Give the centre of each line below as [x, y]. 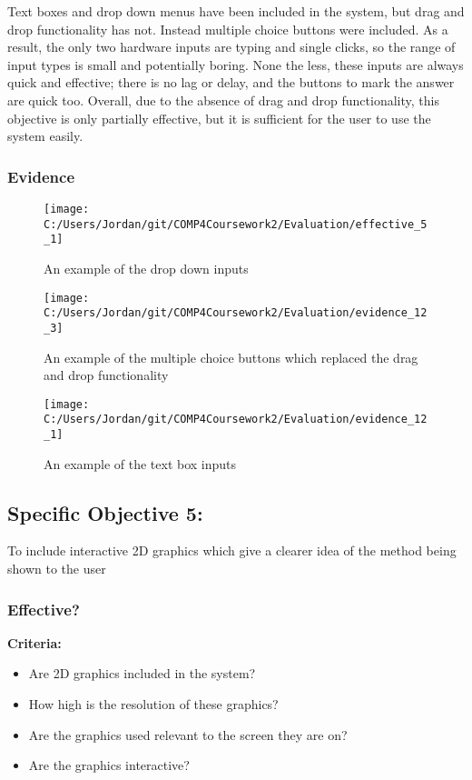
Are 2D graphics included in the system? [142, 673]
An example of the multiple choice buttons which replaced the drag [231, 357]
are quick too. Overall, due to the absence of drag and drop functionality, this [223, 100]
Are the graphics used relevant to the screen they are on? [188, 734]
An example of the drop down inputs [146, 268]
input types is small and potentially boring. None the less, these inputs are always [236, 64]
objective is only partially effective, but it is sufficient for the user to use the [219, 118]
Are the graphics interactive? [109, 765]
